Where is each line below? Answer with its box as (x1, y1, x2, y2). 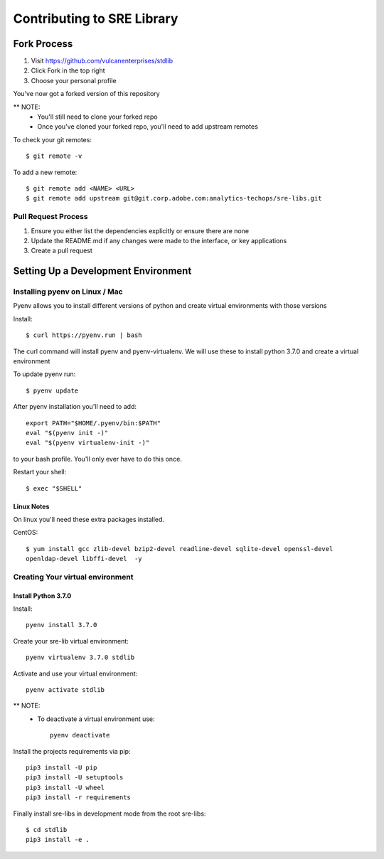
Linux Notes (13, 502, 50, 511)
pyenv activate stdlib (26, 685, 105, 693)
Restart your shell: (13, 468, 67, 476)
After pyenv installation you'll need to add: (13, 402, 137, 411)
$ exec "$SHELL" (26, 484, 82, 492)
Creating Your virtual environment (13, 572, 134, 582)
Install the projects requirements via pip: (13, 747, 131, 755)
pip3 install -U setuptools (26, 774, 124, 781)
